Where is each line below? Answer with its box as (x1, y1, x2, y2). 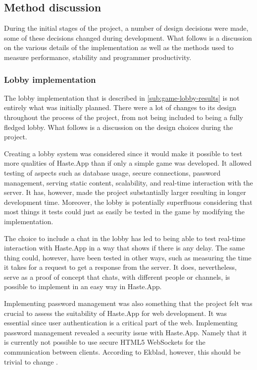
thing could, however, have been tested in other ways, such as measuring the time (4, 252, 252, 262)
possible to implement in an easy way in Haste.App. (4, 281, 162, 292)
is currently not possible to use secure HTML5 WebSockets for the (4, 337, 206, 347)
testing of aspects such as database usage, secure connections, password (4, 167, 221, 178)
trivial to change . (4, 356, 58, 367)
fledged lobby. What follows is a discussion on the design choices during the (4, 122, 233, 132)
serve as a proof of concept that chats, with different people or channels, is (4, 271, 230, 282)
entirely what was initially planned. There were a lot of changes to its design (4, 102, 237, 113)
